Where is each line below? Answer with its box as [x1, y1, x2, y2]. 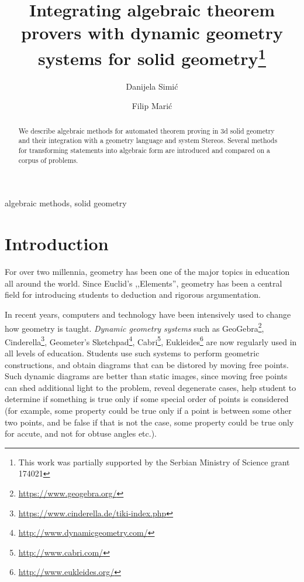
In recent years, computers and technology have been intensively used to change [5, 308, 291, 320]
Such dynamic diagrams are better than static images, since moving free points [5, 370, 288, 382]
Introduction [5, 232, 109, 256]
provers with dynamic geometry [21, 21, 283, 45]
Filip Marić [132, 100, 172, 112]
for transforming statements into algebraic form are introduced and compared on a [18, 145, 270, 155]
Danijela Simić [126, 80, 178, 92]
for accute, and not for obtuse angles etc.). [5, 427, 157, 440]
